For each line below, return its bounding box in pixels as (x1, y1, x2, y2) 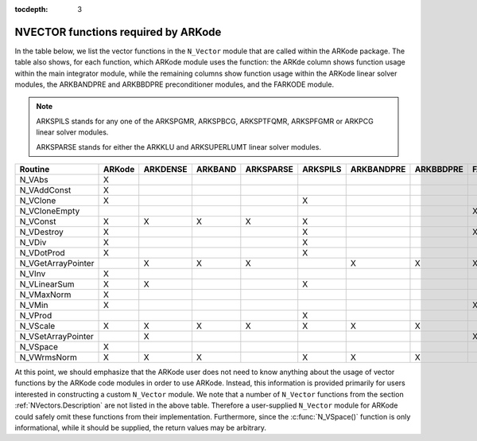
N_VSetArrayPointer (19, 331, 95, 342)
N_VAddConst (19, 185, 72, 196)
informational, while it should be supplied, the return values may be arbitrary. (14, 423, 266, 432)
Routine (19, 164, 50, 175)
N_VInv (19, 268, 46, 279)
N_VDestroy (19, 227, 64, 238)
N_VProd (19, 310, 52, 322)
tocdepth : (14, 5, 48, 14)
